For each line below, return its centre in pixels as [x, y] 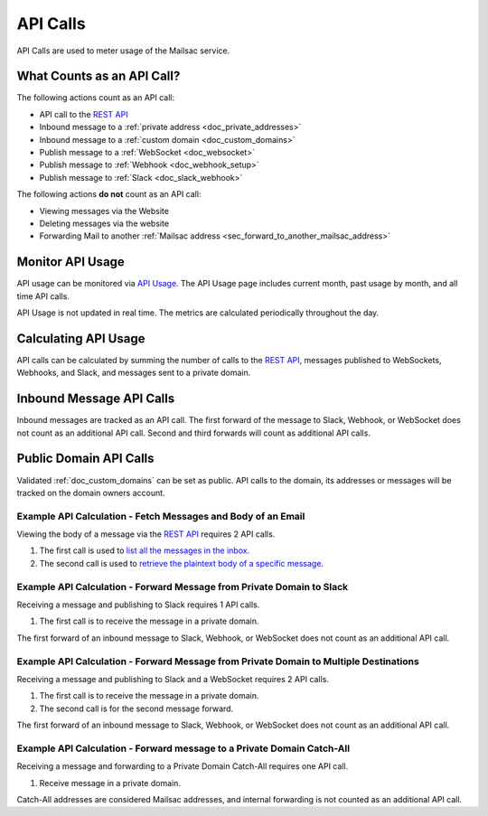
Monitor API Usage [71, 262]
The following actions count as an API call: [96, 98]
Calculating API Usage [81, 338]
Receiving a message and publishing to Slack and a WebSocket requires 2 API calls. [173, 679]
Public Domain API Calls [85, 459]
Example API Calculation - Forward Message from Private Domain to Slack [183, 586]
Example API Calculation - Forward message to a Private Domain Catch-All [183, 748]
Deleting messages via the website [104, 223]
